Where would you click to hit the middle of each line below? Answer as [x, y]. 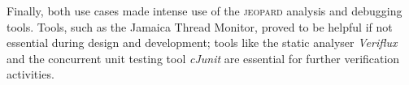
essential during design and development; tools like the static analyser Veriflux [202, 42]
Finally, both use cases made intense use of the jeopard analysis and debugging [204, 11]
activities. [30, 74]
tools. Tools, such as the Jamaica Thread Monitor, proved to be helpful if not [200, 26]
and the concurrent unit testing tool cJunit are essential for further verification [203, 58]
